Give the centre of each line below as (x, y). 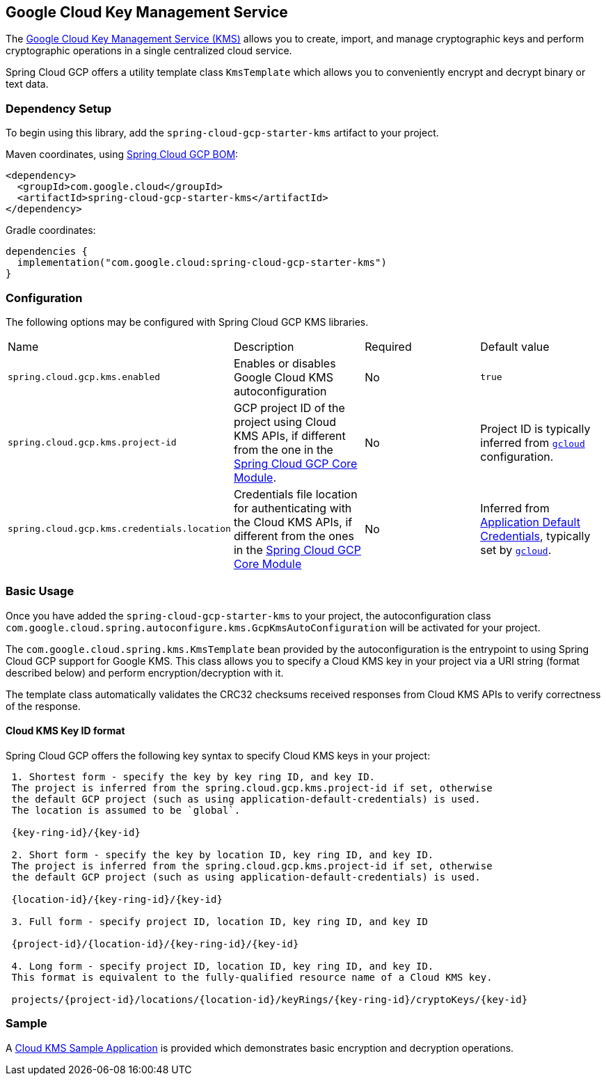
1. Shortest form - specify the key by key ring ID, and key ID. (193, 776)
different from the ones (294, 536)
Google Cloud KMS (283, 377)
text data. (27, 84)
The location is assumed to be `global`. (126, 810)
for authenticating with (293, 508)
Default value (515, 346)
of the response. (43, 706)
